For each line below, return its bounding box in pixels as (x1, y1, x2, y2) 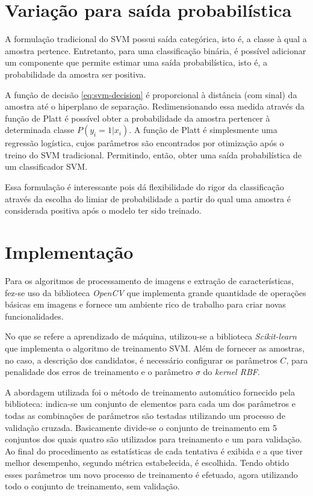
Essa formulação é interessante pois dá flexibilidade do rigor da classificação (5, 181, 284, 193)
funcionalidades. (5, 309, 64, 322)
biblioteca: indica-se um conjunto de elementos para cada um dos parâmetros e (5, 397, 296, 410)
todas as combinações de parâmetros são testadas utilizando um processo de (5, 409, 285, 421)
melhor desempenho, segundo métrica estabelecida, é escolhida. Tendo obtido (5, 456, 290, 469)
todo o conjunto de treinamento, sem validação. (5, 480, 180, 492)
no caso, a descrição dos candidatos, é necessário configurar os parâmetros (5, 353, 277, 366)
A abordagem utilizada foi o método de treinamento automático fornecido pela (5, 385, 295, 398)
